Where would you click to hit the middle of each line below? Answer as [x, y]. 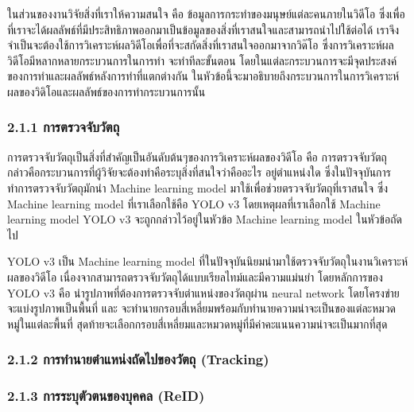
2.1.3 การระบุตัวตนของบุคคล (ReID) [106, 396]
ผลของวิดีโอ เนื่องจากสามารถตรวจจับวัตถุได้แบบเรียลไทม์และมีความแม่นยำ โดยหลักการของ [195, 276]
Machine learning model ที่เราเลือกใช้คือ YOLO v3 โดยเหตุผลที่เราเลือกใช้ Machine [194, 203]
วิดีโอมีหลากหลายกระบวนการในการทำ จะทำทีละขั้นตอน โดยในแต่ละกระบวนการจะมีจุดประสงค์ [202, 60]
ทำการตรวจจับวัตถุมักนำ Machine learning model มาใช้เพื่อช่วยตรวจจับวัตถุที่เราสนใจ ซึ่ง [198, 187]
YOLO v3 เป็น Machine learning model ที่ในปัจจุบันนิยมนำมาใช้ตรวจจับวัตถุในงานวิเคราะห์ [207, 261]
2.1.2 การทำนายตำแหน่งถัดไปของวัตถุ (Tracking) [138, 359]
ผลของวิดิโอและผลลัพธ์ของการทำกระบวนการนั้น [106, 91]
